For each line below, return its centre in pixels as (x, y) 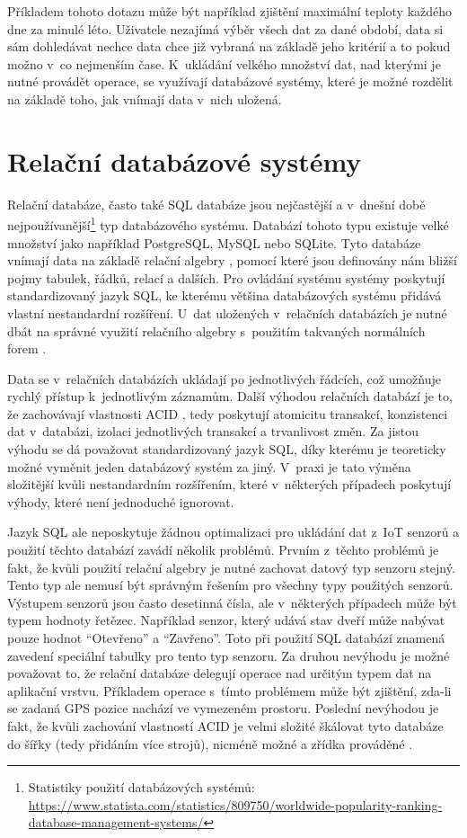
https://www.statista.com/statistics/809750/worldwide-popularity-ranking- (235, 804)
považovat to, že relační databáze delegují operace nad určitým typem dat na (220, 673)
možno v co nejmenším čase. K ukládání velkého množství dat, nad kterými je (224, 63)
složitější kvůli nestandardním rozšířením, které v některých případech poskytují (229, 484)
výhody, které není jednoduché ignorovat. (121, 501)
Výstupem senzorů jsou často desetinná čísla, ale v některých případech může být (232, 602)
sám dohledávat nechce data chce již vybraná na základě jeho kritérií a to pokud (229, 46)
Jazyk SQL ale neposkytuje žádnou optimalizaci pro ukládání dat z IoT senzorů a (233, 532)
